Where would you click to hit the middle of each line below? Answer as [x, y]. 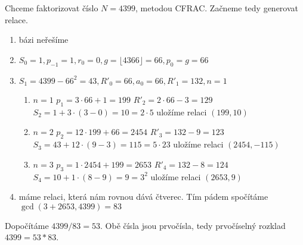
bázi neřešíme [44, 40]
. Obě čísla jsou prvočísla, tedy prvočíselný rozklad [193, 225]
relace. [16, 19]
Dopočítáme [27, 225]
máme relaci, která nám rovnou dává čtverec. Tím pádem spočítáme [143, 197]
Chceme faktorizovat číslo [52, 8]
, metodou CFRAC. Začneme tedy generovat [217, 8]
